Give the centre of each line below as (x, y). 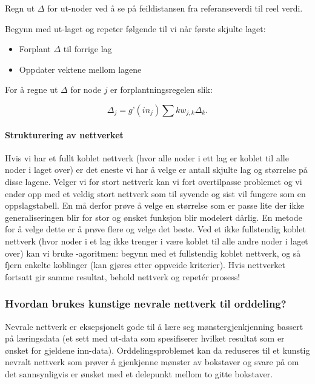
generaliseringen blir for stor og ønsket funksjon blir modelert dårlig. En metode (154, 217)
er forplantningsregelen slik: (161, 89)
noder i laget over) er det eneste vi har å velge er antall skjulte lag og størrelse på (156, 170)
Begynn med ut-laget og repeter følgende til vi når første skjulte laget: (135, 28)
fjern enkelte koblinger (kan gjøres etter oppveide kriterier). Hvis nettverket (145, 265)
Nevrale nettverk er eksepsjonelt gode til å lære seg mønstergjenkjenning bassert (154, 326)
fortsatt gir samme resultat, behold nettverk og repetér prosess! (123, 276)
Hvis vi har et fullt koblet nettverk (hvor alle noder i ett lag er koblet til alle (147, 157)
